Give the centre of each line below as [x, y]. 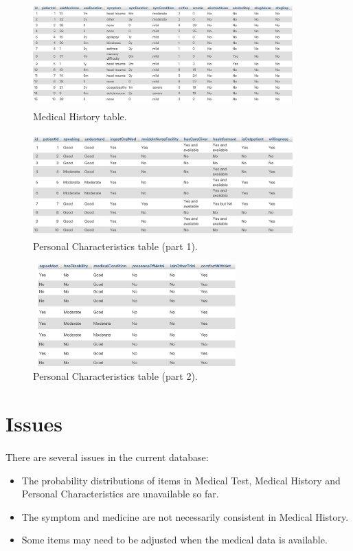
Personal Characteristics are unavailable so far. [120, 494]
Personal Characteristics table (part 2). [115, 376]
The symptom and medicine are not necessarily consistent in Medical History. [185, 516]
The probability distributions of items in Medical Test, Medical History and [181, 480]
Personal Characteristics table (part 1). [115, 246]
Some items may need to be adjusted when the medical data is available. [174, 540]
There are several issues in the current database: [107, 457]
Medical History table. [80, 116]
